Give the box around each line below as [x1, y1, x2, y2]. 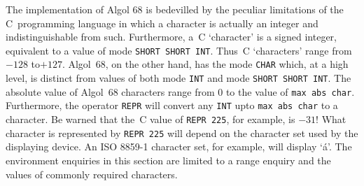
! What [316, 112, 346, 127]
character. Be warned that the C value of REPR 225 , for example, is [6, 112, 295, 127]
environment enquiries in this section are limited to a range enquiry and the [6, 152, 331, 167]
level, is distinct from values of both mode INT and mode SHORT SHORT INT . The [6, 71, 351, 85]
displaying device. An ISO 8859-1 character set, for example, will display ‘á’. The [6, 139, 352, 154]
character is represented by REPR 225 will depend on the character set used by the [6, 125, 358, 140]
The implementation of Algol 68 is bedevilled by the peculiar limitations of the [6, 2, 344, 16]
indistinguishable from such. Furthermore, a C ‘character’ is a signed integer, [6, 29, 337, 44]
